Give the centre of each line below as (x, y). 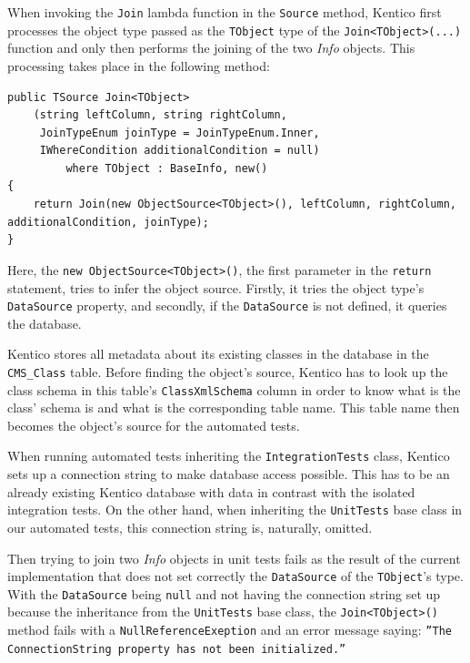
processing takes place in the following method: (139, 65)
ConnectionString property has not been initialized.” (177, 649)
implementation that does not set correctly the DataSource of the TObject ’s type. (235, 576)
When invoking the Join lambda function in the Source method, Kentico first (225, 12)
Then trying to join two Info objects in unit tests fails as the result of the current (234, 558)
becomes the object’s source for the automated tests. (154, 425)
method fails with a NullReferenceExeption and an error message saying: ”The (230, 630)
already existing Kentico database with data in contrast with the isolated (211, 491)
